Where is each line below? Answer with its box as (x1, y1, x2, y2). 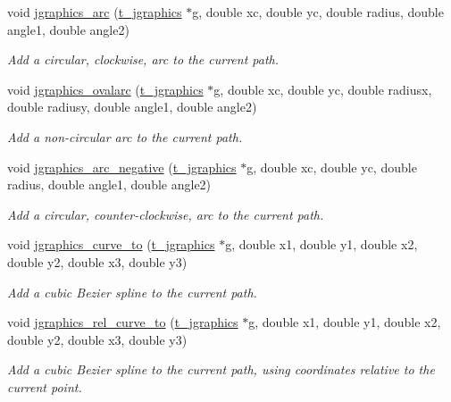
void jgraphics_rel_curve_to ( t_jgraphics (7, 313, 238, 331)
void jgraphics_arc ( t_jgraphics (7, 3, 182, 21)
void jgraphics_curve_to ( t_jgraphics (7, 235, 215, 254)
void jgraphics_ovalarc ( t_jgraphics (7, 80, 204, 98)
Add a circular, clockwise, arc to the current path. (7, 50, 280, 69)
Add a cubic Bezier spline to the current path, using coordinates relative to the (7, 360, 435, 379)
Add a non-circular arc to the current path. (7, 127, 243, 146)
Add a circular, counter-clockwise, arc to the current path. (7, 205, 324, 223)
